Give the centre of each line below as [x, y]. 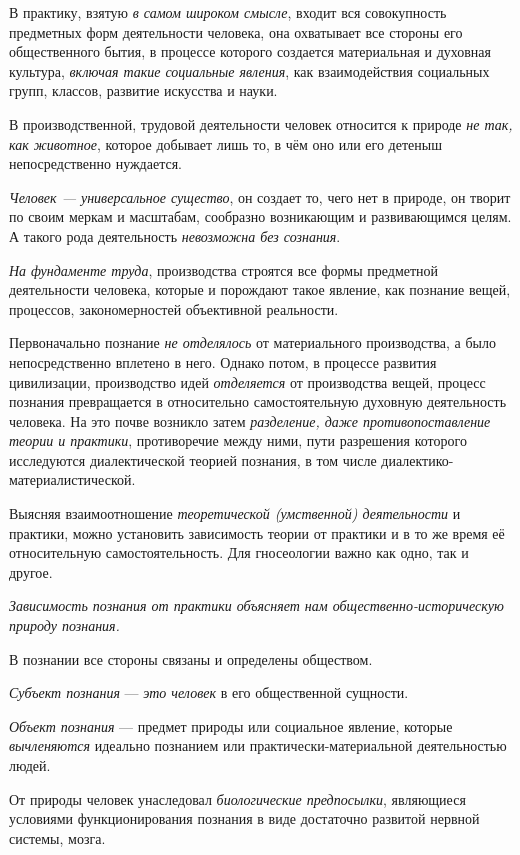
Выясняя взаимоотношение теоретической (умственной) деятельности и [235, 513]
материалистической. [72, 479]
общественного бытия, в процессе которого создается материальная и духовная [250, 51]
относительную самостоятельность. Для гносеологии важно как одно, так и [239, 552]
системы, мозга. [57, 837]
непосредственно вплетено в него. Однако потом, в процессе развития [223, 361]
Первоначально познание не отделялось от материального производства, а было [252, 342]
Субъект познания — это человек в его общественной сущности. [209, 692]
